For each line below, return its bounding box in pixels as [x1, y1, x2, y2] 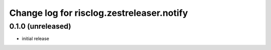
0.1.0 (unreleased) [9, 22, 71, 31]
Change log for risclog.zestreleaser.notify [9, 7, 188, 18]
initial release [22, 36, 50, 42]
